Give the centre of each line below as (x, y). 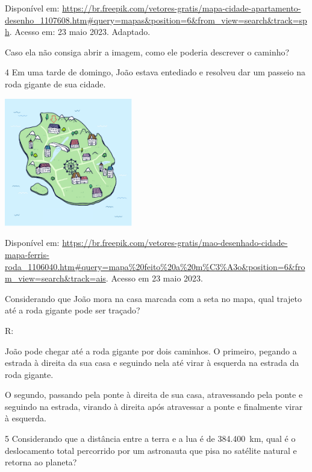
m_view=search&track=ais (55, 278)
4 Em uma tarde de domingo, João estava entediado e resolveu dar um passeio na (155, 72)
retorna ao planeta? (41, 462)
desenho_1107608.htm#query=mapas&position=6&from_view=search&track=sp (156, 20)
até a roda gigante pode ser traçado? (73, 310)
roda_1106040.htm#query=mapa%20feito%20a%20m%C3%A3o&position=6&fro (155, 266)
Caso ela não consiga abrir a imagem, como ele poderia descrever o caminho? (147, 52)
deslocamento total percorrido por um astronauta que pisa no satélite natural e (151, 450)
